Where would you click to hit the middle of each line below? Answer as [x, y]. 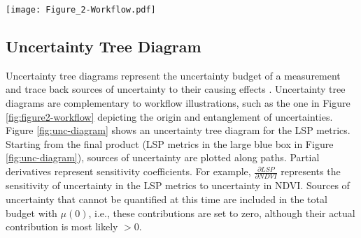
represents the [311, 171]
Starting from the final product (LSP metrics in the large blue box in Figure [170, 143]
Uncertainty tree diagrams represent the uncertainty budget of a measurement [173, 75]
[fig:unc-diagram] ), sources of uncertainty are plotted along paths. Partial [163, 157]
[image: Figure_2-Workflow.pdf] [81, 10]
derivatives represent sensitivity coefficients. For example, [128, 171]
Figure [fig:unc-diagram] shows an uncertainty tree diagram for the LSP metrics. [178, 130]
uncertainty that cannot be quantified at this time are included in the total [167, 199]
